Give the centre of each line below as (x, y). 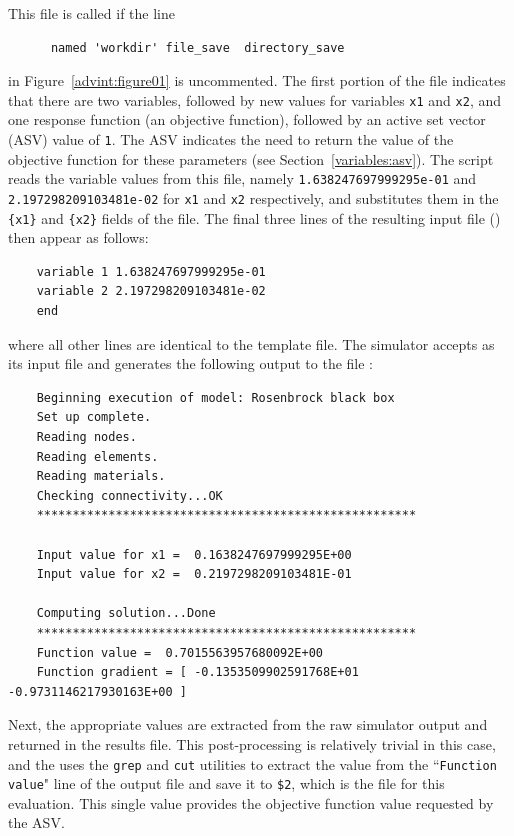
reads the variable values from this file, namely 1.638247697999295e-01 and (242, 178)
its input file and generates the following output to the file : (190, 363)
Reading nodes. (86, 437)
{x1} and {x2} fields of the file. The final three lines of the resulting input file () (254, 217)
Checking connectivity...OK (129, 495)
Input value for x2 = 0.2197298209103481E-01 (194, 574)
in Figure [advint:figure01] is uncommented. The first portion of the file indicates (257, 80)
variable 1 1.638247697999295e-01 (151, 271)
